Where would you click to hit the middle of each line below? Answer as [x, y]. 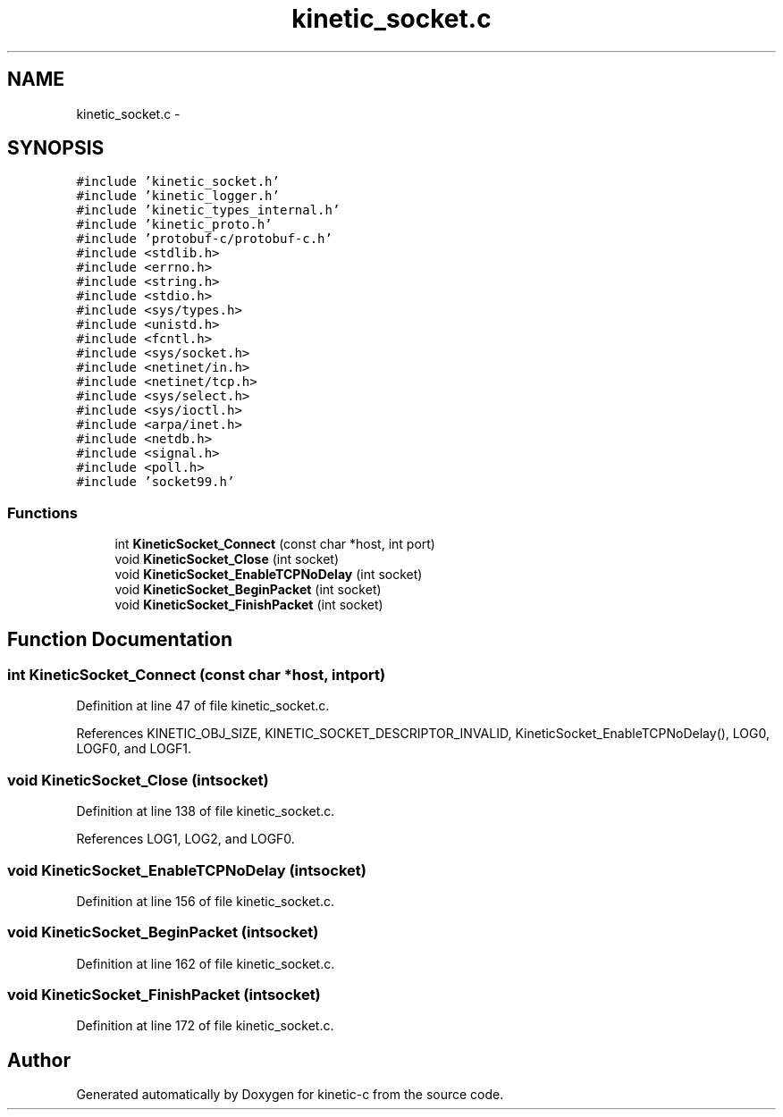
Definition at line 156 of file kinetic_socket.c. [206, 901]
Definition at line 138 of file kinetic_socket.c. [206, 811]
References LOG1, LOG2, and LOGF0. [185, 839]
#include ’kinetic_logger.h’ [178, 196]
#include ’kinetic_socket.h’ [178, 182]
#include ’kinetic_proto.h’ [174, 225]
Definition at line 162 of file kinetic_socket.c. [206, 963]
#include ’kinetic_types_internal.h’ [208, 210]
